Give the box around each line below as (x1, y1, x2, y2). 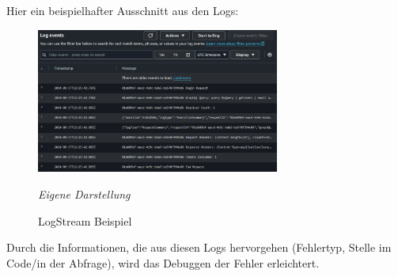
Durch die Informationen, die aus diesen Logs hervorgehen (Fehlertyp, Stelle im (6, 239, 392, 256)
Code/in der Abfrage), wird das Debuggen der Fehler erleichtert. (6, 254, 320, 271)
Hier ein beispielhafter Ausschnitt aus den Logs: (6, 2, 239, 18)
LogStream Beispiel (38, 212, 132, 229)
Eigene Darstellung (38, 186, 131, 203)
